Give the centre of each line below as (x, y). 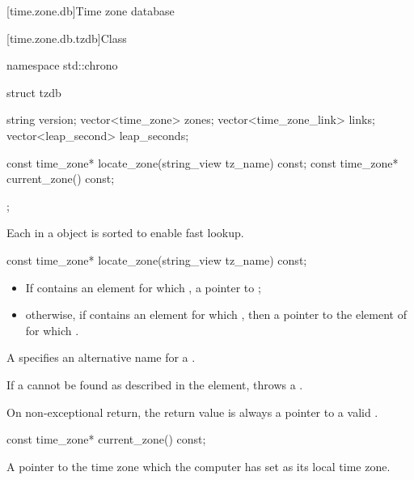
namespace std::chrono (62, 65)
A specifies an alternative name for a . (101, 357)
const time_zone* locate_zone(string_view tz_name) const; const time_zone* (203, 162)
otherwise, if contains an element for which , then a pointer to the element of (216, 314)
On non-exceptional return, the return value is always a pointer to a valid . (192, 412)
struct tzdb (34, 92)
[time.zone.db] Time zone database (91, 11)
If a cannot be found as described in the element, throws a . (155, 384)
